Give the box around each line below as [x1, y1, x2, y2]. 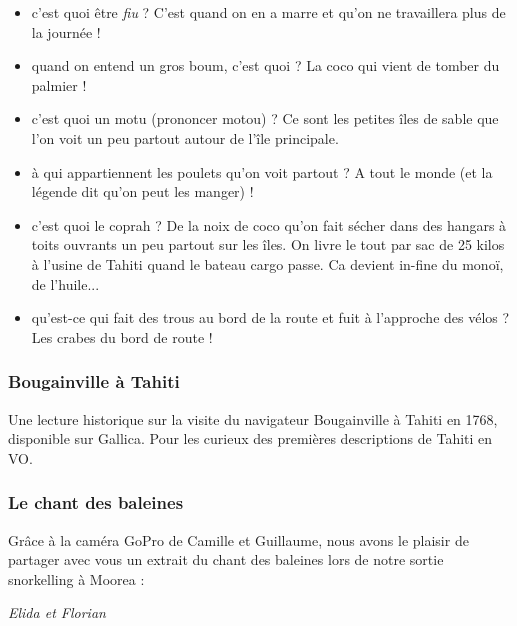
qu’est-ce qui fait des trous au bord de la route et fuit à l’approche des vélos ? [31, 307, 510, 328]
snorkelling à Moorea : [8, 568, 145, 589]
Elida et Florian [8, 602, 106, 623]
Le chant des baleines [8, 490, 184, 515]
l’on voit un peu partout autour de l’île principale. [31, 127, 339, 148]
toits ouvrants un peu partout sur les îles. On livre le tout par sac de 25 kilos [31, 234, 505, 255]
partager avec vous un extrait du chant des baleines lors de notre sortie [8, 549, 444, 570]
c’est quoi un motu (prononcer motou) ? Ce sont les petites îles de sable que [31, 108, 499, 129]
